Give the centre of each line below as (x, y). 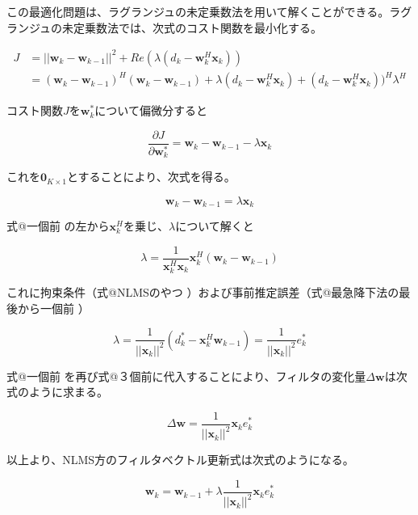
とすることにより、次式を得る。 (151, 177)
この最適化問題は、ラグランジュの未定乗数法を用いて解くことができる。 (198, 11)
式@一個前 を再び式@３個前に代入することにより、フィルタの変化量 (186, 376)
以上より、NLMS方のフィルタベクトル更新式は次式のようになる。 (180, 460)
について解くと (215, 226)
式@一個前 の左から (58, 226)
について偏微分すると (151, 110)
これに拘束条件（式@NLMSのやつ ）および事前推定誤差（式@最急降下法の (203, 292)
